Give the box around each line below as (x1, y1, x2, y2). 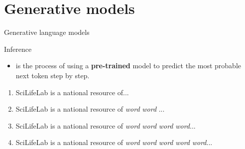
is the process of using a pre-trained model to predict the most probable (15, 60, 242, 71)
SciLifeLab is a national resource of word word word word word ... (15, 137, 213, 148)
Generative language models (4, 27, 90, 37)
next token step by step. (15, 70, 90, 80)
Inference (4, 43, 32, 54)
